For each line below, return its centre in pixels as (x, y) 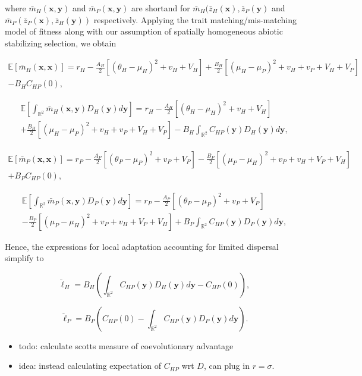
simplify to (24, 258)
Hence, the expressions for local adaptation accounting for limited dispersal (142, 246)
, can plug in (226, 366)
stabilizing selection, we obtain (61, 43)
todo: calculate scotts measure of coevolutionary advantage (126, 345)
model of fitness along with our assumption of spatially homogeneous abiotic (144, 31)
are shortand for (161, 8)
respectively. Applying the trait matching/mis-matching (195, 19)
